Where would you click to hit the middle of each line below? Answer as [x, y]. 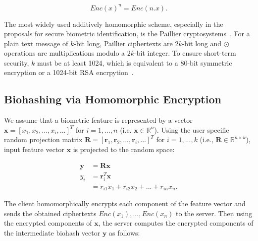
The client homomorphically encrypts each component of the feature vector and [125, 203]
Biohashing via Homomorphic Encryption [113, 99]
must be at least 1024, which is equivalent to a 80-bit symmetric [134, 62]
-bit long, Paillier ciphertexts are [123, 43]
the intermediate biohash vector [52, 232]
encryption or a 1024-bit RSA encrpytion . [69, 72]
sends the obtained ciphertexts [50, 213]
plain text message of [36, 43]
